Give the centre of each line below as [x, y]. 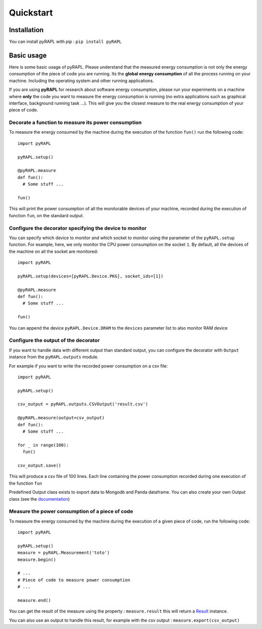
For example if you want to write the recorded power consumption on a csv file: [89, 366]
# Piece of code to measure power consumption [74, 580]
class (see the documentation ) [39, 499]
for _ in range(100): [43, 445]
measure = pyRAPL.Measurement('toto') [64, 553]
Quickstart [31, 13]
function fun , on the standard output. [47, 215]
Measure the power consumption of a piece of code [71, 511]
